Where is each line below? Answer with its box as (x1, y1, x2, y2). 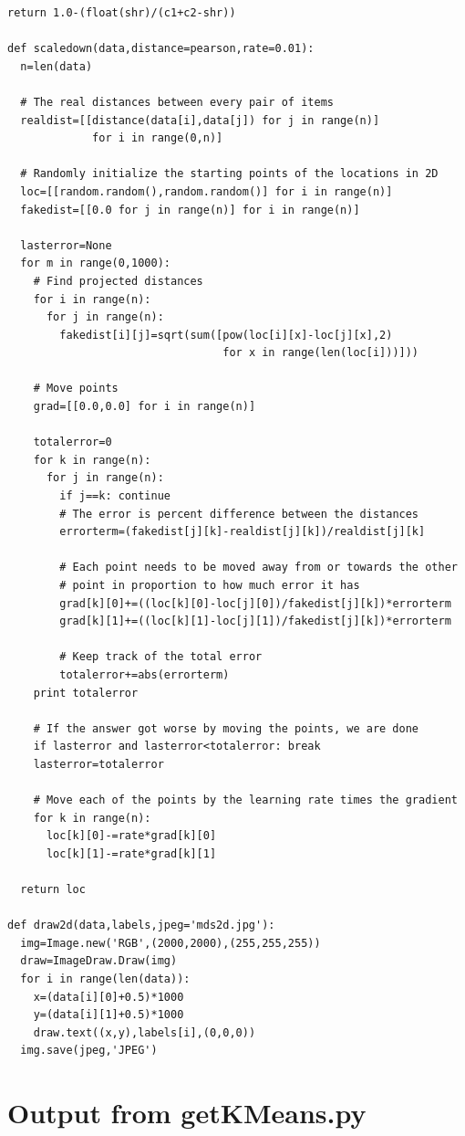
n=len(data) (20, 59, 93, 73)
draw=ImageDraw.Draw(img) (20, 954, 178, 968)
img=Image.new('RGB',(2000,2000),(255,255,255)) (20, 936, 321, 950)
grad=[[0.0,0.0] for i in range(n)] (33, 400, 256, 414)
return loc (20, 883, 86, 897)
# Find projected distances (33, 274, 203, 288)
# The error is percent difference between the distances (59, 507, 419, 521)
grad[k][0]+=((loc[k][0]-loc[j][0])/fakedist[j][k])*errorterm (59, 596, 451, 610)
